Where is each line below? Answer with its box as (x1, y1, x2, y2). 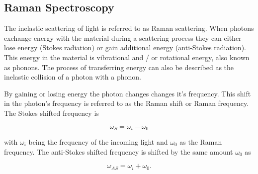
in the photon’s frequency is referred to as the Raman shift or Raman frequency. (4, 98, 249, 108)
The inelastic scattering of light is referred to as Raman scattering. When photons (4, 23, 254, 33)
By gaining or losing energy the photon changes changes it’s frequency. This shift (4, 88, 251, 98)
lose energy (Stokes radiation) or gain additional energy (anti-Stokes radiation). (4, 42, 246, 53)
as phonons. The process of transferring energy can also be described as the (4, 62, 234, 72)
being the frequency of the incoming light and (28, 137, 168, 147)
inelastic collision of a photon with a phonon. (4, 72, 141, 82)
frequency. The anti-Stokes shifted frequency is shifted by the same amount (4, 146, 233, 157)
